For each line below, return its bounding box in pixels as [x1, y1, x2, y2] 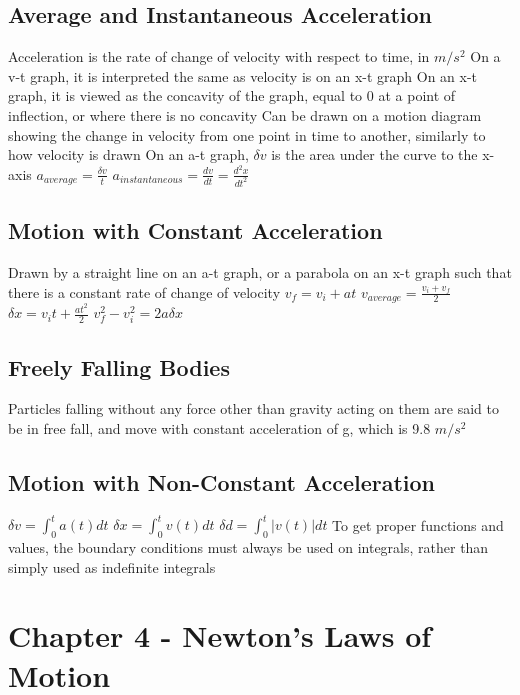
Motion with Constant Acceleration [8, 215, 383, 246]
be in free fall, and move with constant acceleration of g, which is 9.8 [8, 418, 431, 438]
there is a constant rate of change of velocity [8, 281, 281, 302]
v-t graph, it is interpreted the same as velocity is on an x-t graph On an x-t [8, 65, 478, 86]
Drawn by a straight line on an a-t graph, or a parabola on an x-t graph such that [8, 261, 512, 282]
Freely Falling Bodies [8, 351, 230, 382]
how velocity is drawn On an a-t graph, [8, 144, 249, 165]
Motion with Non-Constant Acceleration [8, 466, 435, 497]
